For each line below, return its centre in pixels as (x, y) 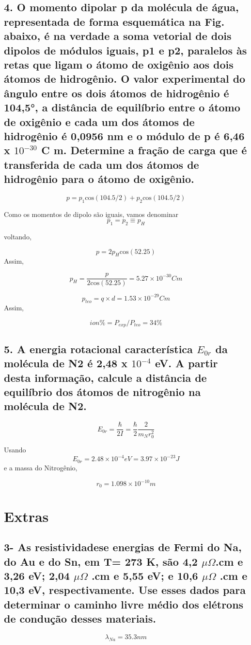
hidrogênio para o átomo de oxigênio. (99, 179)
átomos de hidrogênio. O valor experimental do (125, 79)
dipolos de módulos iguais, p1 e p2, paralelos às (125, 50)
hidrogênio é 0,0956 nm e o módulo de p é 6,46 (124, 135)
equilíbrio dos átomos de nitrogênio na (102, 392)
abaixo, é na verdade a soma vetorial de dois (118, 36)
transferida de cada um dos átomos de (102, 164)
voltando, (18, 237)
